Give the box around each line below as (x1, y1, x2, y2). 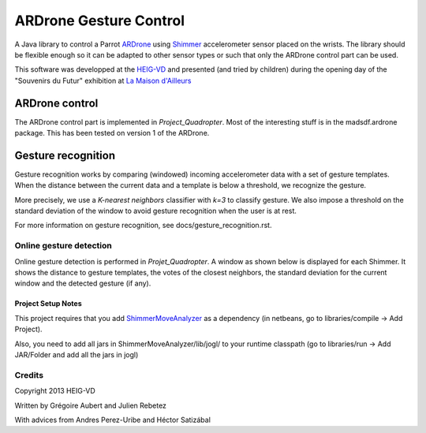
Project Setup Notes (14, 299, 82, 308)
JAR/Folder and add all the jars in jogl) (14, 349, 139, 359)
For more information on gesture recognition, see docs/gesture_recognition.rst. (14, 221, 272, 230)
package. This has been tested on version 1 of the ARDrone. (14, 129, 210, 138)
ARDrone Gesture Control (14, 12, 185, 29)
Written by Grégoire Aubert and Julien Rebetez (14, 401, 167, 410)
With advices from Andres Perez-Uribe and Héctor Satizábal (14, 415, 211, 424)
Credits (14, 369, 43, 380)
